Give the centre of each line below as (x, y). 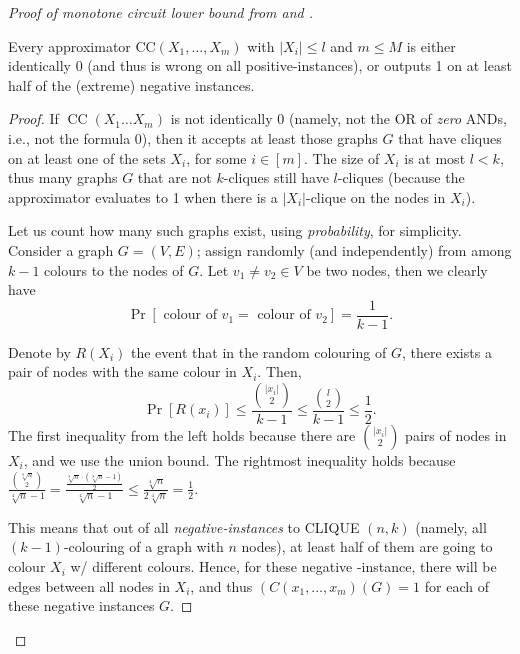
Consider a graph (61, 249)
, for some (216, 157)
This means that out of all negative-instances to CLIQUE (184, 526)
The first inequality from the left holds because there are (182, 435)
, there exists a (446, 351)
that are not (174, 177)
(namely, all (451, 526)
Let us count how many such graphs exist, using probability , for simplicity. (235, 230)
